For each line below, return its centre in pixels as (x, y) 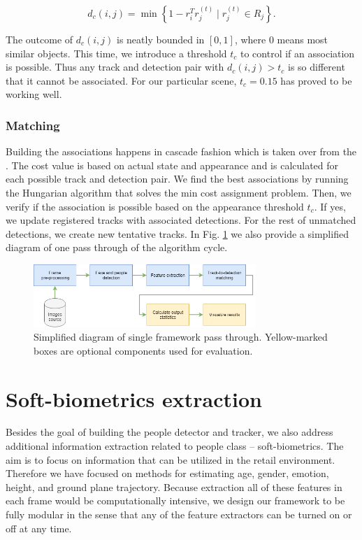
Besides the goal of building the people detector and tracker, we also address (169, 432)
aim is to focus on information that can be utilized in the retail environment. (171, 459)
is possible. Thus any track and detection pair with (115, 67)
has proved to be (316, 80)
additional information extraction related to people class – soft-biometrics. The (175, 446)
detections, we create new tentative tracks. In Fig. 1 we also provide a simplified (177, 233)
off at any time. (39, 528)
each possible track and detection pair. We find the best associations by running (177, 179)
